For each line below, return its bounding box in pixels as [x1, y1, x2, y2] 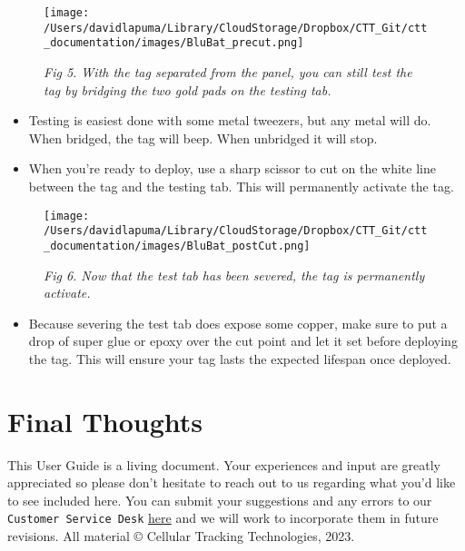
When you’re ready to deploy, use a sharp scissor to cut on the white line [28, 159, 436, 178]
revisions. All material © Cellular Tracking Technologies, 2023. [7, 526, 355, 546]
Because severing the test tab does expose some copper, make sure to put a [28, 313, 448, 332]
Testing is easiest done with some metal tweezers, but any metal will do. [28, 111, 431, 130]
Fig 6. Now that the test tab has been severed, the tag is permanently [44, 265, 425, 284]
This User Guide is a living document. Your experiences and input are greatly [7, 455, 441, 474]
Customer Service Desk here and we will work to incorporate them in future [7, 508, 439, 527]
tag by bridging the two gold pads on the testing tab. [44, 80, 331, 99]
